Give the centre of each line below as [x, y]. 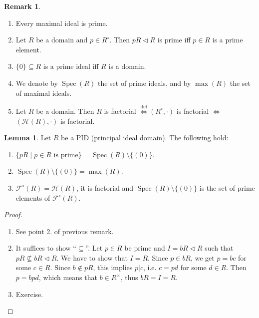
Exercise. [29, 294]
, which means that [68, 277]
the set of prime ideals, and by [144, 83]
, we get [202, 257]
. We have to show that [92, 257]
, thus [129, 277]
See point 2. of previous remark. [65, 231]
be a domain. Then [65, 111]
